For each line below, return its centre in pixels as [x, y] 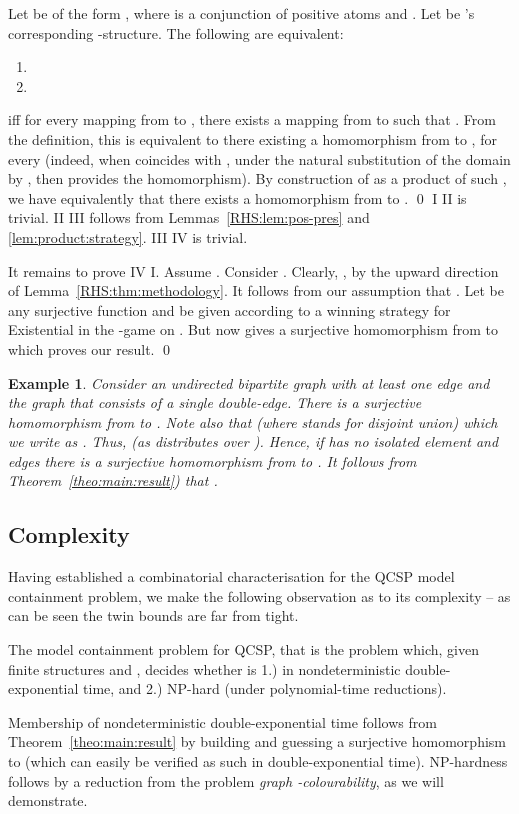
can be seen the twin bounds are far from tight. [153, 615]
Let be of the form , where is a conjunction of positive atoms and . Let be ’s [241, 13]
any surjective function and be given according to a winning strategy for [229, 309]
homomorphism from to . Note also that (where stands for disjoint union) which [253, 421]
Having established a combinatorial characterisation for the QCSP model [231, 576]
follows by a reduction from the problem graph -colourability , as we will [226, 780]
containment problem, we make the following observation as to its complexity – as [259, 595]
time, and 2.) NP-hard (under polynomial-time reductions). [265, 688]
